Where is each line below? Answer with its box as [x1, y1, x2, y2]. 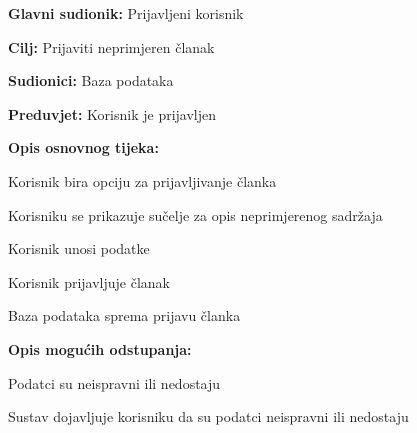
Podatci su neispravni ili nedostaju [8, 372, 221, 393]
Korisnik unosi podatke [8, 238, 150, 259]
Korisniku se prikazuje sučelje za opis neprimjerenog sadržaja [8, 204, 383, 225]
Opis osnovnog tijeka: [8, 137, 159, 158]
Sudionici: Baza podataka [8, 70, 174, 91]
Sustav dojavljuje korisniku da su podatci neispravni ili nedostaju [8, 406, 409, 427]
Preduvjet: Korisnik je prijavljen [8, 103, 217, 124]
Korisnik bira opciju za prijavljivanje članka [8, 170, 277, 191]
